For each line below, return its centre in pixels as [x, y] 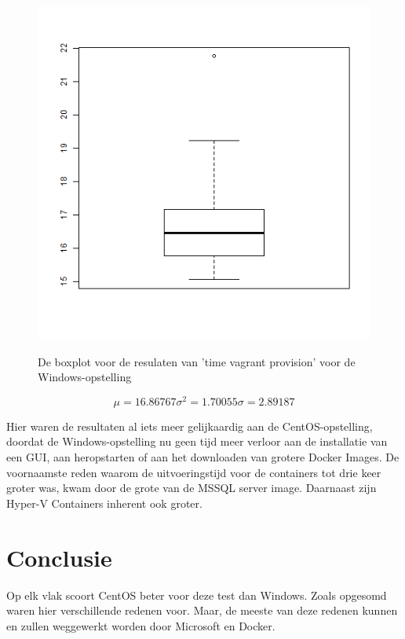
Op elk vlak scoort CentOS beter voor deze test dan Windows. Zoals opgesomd [197, 595]
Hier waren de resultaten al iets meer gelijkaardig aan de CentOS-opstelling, [190, 426]
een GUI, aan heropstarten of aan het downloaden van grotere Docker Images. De [203, 457]
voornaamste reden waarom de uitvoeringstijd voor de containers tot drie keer [194, 472]
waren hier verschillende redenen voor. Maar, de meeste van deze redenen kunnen [202, 610]
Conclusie [59, 557]
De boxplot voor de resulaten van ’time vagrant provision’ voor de [197, 361]
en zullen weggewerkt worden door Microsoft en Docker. [141, 625]
